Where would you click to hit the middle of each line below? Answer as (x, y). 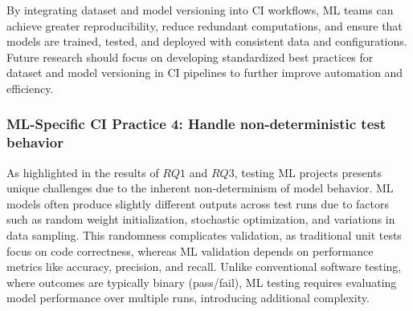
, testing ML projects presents (308, 172)
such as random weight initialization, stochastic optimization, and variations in (201, 219)
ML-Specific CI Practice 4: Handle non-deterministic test (196, 124)
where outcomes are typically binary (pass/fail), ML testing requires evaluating (202, 282)
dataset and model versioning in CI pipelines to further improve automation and (205, 73)
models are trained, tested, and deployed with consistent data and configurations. (207, 41)
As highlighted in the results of (83, 172)
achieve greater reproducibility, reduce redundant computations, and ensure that (204, 25)
